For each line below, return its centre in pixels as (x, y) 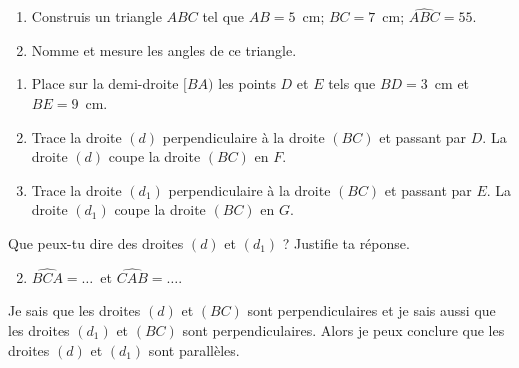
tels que (352, 83)
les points (247, 83)
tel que (223, 16)
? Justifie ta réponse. (346, 242)
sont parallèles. (194, 349)
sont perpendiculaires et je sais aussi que (371, 310)
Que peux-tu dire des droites (96, 242)
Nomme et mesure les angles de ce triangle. (164, 49)
